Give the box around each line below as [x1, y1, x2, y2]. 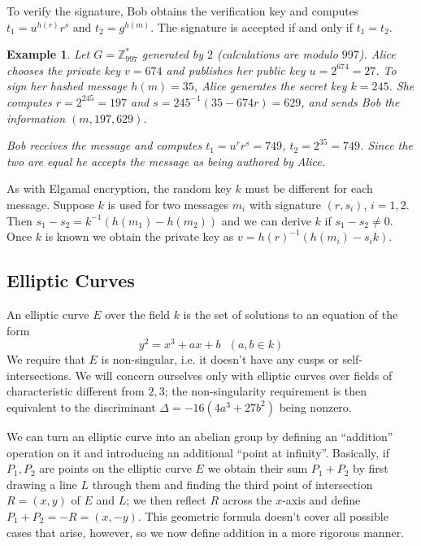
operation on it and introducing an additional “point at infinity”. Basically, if [7, 443, 390, 461]
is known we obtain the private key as [45, 228, 234, 245]
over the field [105, 305, 170, 322]
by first [352, 460, 388, 477]
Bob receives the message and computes [7, 137, 202, 154]
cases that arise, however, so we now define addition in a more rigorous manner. [7, 523, 405, 540]
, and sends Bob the [301, 93, 400, 110]
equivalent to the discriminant [7, 398, 156, 415]
